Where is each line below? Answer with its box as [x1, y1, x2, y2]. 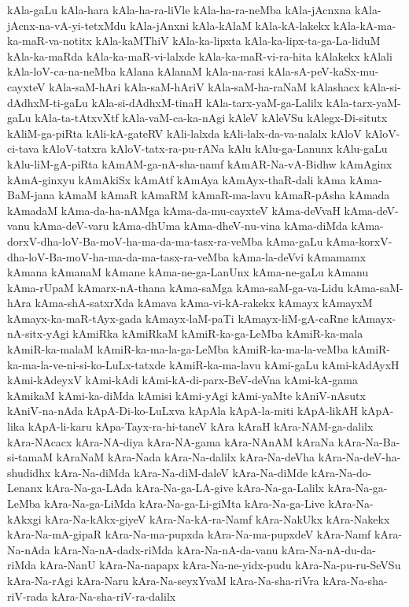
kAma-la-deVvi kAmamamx [232, 248, 367, 265]
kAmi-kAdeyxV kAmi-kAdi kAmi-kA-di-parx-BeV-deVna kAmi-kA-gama [7, 372, 358, 388]
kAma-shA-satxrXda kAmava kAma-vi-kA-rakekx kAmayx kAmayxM [35, 294, 373, 311]
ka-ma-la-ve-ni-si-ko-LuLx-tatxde [7, 356, 166, 372]
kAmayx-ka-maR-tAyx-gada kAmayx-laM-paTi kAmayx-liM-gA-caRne [7, 309, 348, 326]
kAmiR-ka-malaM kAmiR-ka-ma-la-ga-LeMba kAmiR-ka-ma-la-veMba [7, 341, 348, 357]
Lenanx [7, 479, 42, 496]
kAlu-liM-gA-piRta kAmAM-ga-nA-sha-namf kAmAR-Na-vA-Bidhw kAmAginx [7, 155, 392, 172]
